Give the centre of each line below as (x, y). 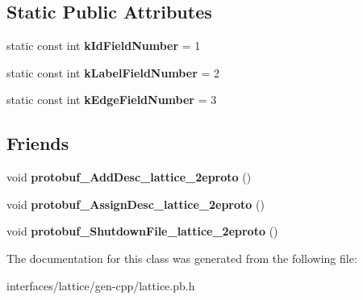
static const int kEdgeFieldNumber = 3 (112, 100)
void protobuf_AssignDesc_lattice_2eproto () (136, 204)
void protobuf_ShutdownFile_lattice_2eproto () (142, 231)
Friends (38, 143)
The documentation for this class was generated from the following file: (182, 258)
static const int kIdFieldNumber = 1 (104, 46)
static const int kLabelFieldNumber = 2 (113, 72)
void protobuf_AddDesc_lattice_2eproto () (129, 177)
